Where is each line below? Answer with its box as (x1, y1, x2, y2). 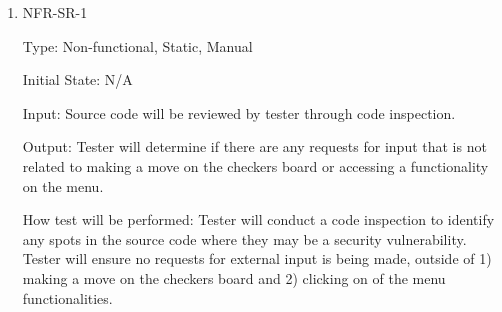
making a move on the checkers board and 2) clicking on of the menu (22, 267, 446, 288)
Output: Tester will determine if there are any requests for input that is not (22, 136, 487, 157)
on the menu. (22, 175, 104, 196)
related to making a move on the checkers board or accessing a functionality (22, 155, 489, 176)
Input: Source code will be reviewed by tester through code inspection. (22, 102, 456, 123)
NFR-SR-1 (22, 2, 88, 22)
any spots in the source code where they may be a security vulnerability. (22, 228, 467, 249)
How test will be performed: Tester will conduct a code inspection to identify (22, 209, 495, 230)
